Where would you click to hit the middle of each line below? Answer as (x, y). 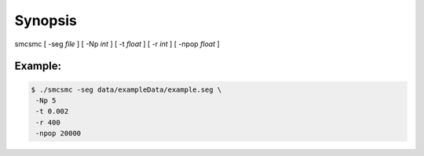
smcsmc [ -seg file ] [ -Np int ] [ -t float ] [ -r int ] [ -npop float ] (117, 44)
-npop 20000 (58, 134)
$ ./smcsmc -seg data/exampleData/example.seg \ (126, 89)
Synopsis (46, 20)
